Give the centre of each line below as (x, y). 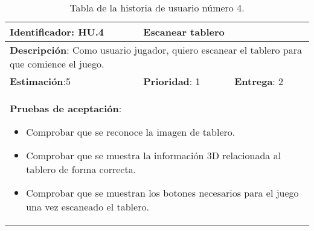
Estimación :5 (40, 81)
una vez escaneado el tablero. (88, 207)
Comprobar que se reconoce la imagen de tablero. (131, 132)
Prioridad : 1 (172, 81)
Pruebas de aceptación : (66, 108)
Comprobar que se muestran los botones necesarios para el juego (162, 193)
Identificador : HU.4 (57, 32)
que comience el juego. (57, 64)
